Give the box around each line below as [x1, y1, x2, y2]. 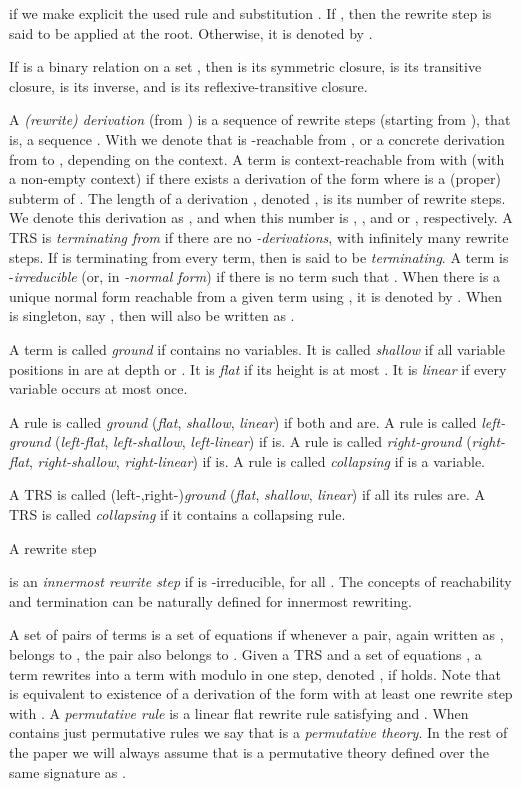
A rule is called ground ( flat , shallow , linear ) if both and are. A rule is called [9, 411, 477, 432]
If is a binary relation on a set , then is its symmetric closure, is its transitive [9, 56, 482, 77]
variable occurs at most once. [9, 378, 188, 399]
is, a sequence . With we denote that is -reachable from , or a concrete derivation [9, 128, 505, 149]
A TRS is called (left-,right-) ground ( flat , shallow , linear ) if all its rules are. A [9, 484, 486, 505]
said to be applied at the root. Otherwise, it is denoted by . [9, 22, 373, 43]
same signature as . [9, 761, 126, 782]
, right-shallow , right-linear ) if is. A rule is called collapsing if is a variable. [29, 450, 486, 471]
